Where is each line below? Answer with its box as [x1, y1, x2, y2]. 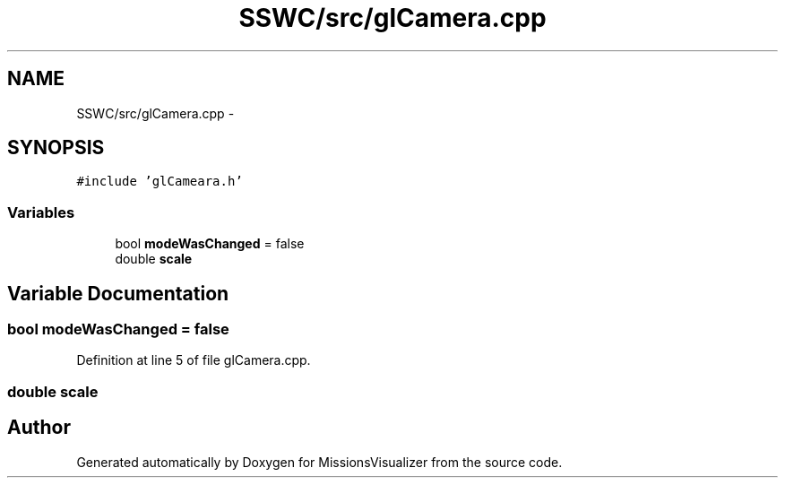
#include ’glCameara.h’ [76, 174, 243, 189]
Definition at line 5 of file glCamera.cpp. [76, 352, 311, 368]
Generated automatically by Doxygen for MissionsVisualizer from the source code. [76, 454, 563, 470]
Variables [7, 203, 75, 221]
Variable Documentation [7, 281, 229, 305]
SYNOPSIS [7, 136, 105, 160]
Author [7, 416, 71, 439]
